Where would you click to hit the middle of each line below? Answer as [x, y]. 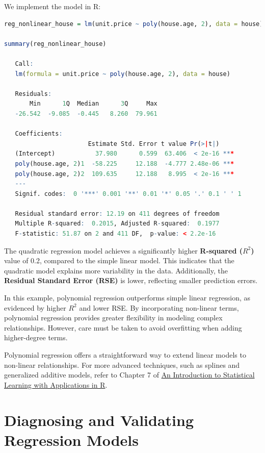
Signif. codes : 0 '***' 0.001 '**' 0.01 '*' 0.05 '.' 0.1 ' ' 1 [128, 194]
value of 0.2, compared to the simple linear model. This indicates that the [119, 260]
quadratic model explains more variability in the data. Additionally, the [116, 270]
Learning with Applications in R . [56, 384]
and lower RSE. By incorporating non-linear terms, [159, 307]
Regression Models [71, 439]
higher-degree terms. [36, 337]
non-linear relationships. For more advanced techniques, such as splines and [122, 364]
